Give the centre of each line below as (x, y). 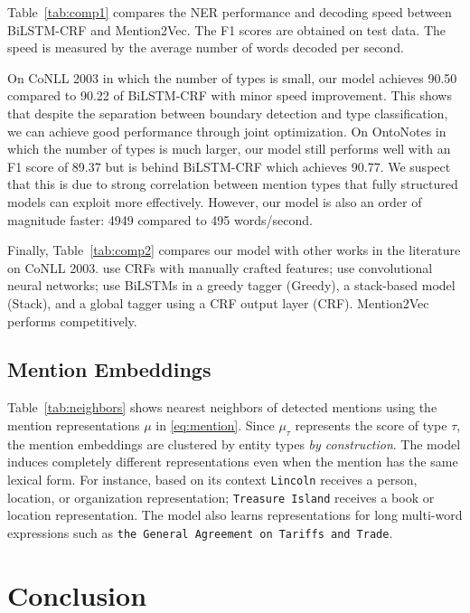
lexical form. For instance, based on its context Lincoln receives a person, (212, 479)
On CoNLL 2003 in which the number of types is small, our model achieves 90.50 (232, 77)
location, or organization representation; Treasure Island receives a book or (221, 497)
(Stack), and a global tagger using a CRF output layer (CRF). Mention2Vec (218, 302)
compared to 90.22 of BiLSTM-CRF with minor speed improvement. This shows (230, 95)
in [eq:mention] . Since (215, 424)
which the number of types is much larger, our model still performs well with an (229, 149)
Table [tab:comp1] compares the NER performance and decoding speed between (230, 12)
